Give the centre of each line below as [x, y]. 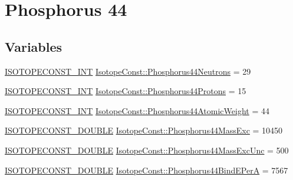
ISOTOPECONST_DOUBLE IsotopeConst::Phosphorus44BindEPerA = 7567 [146, 170]
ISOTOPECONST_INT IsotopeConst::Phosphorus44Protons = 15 [126, 91]
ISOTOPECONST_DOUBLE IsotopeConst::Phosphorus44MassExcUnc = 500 [147, 150]
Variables [34, 46]
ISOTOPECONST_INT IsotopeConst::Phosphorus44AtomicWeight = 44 [137, 110]
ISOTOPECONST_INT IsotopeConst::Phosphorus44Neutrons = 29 [128, 71]
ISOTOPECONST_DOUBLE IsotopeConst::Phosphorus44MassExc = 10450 [144, 130]
